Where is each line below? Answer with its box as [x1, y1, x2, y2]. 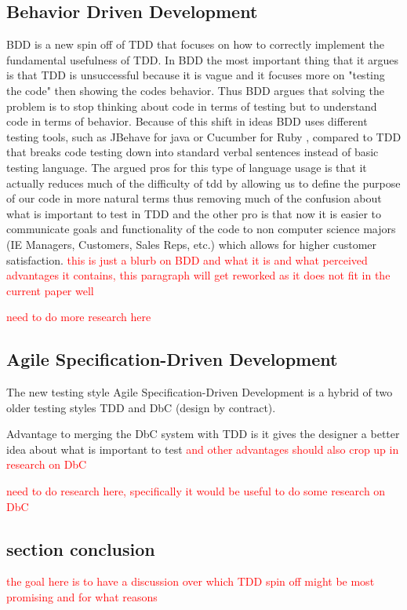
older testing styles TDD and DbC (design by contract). [6, 399, 276, 415]
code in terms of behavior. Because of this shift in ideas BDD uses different [6, 113, 368, 130]
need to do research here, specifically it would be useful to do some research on [6, 483, 386, 499]
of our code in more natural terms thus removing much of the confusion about [6, 190, 382, 206]
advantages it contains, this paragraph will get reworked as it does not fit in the [6, 267, 391, 283]
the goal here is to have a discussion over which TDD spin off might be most [6, 573, 375, 590]
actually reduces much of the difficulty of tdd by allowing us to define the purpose [6, 174, 401, 191]
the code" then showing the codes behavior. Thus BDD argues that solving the [6, 82, 384, 98]
